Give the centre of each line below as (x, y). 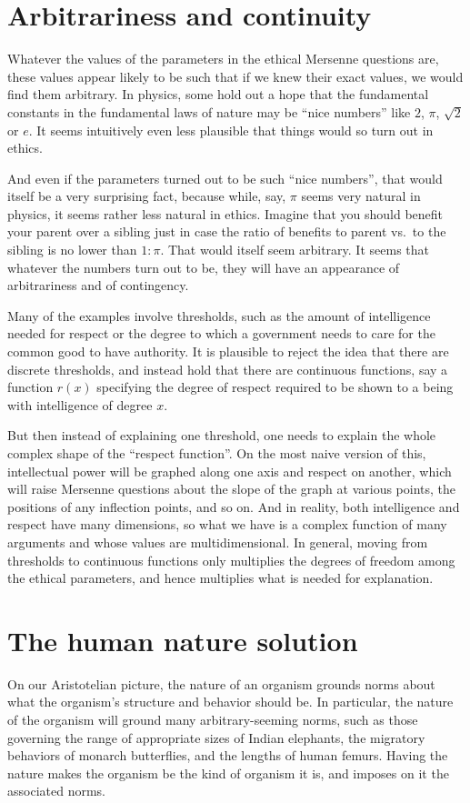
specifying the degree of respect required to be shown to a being (275, 387)
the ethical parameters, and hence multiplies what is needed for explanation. (220, 578)
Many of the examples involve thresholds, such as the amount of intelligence (219, 315)
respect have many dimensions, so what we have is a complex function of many (227, 524)
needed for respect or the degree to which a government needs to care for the (221, 333)
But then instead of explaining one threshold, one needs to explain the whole (222, 435)
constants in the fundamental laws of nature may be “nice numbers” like (209, 111)
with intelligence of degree (80, 404)
